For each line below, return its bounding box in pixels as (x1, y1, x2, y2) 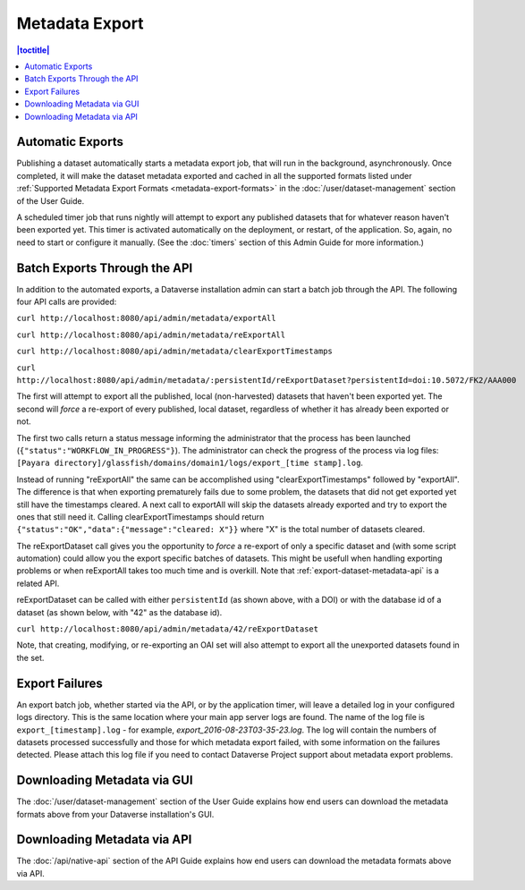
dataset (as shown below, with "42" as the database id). (16, 606, 223, 617)
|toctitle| (16, 45, 50, 55)
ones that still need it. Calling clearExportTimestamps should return (16, 511, 265, 522)
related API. (16, 578, 60, 589)
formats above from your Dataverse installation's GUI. (16, 809, 215, 819)
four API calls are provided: (16, 296, 117, 308)
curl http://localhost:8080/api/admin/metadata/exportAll (16, 313, 276, 324)
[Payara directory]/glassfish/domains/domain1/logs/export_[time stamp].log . (16, 457, 364, 469)
